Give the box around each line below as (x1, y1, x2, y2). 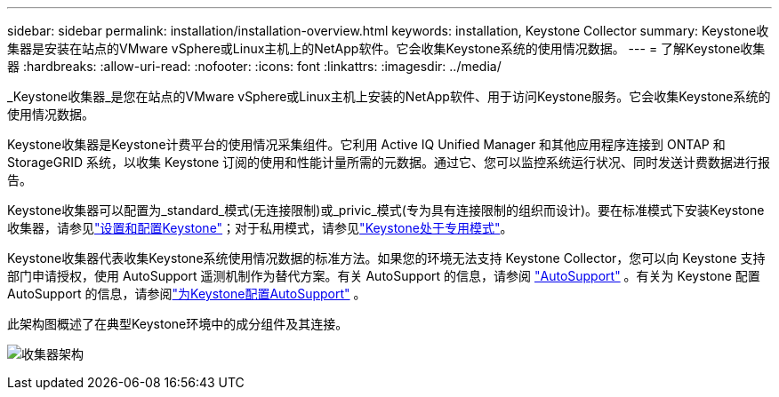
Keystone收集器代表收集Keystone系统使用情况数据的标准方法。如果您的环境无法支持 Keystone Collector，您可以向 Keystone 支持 (7, 250, 766, 266)
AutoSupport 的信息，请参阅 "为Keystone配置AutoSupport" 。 (7, 286, 366, 301)
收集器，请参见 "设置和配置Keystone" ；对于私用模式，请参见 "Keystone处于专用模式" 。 (7, 220, 513, 235)
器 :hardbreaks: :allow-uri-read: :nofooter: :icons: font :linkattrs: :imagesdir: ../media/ (7, 59, 502, 74)
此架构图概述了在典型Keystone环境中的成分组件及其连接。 (7, 316, 349, 331)
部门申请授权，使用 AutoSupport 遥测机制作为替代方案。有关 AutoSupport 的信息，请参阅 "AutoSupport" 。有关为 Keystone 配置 (7, 268, 760, 283)
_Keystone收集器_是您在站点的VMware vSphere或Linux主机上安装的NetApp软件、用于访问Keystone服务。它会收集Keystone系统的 (7, 89, 771, 104)
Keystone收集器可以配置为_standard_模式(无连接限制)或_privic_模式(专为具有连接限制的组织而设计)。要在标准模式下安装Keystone (7, 202, 765, 218)
